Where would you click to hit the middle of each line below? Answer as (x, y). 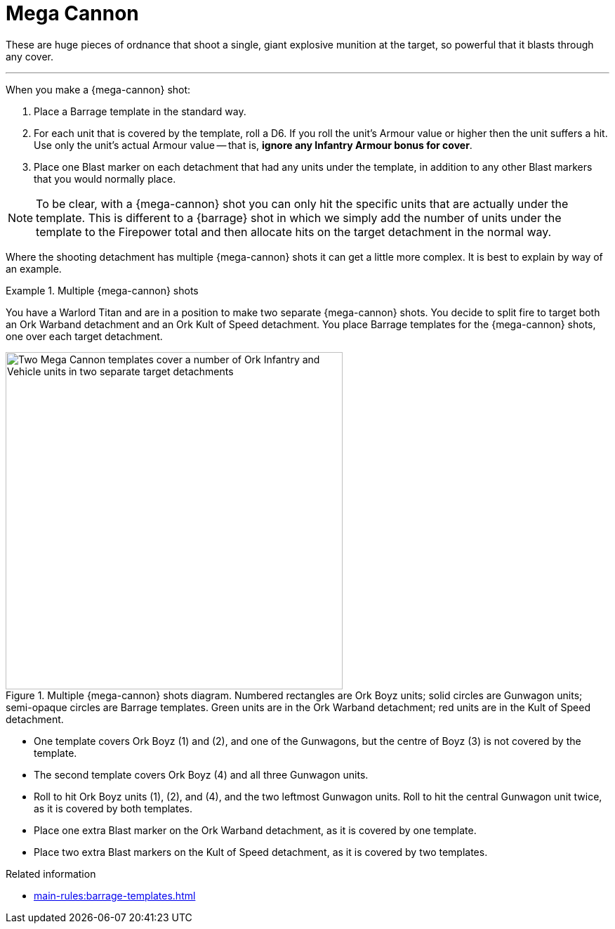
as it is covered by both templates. (113, 808)
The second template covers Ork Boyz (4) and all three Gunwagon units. (201, 774)
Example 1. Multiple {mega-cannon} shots (102, 290)
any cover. (30, 56)
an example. (34, 268)
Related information (51, 873)
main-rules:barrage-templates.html (115, 895)
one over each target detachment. (84, 336)
